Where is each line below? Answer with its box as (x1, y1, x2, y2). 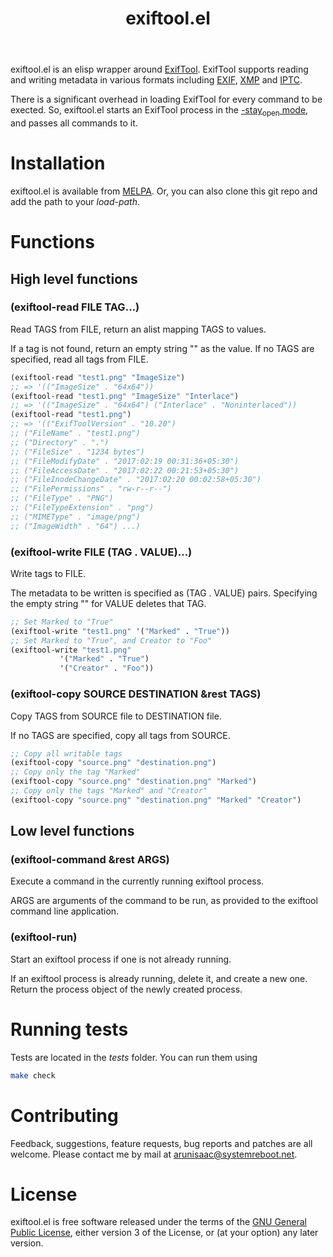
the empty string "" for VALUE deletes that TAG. (10, 597, 207, 609)
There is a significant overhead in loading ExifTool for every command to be (10, 93, 323, 106)
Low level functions (10, 823, 135, 840)
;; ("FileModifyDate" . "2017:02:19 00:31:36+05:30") (10, 456, 240, 466)
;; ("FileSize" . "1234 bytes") (10, 447, 145, 457)
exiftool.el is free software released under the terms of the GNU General (10, 1216, 307, 1228)
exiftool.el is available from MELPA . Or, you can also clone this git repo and (10, 185, 318, 197)
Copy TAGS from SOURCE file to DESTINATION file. (10, 710, 222, 722)
